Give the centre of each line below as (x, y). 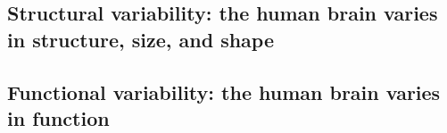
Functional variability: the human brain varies (224, 91)
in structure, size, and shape (141, 39)
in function (58, 117)
